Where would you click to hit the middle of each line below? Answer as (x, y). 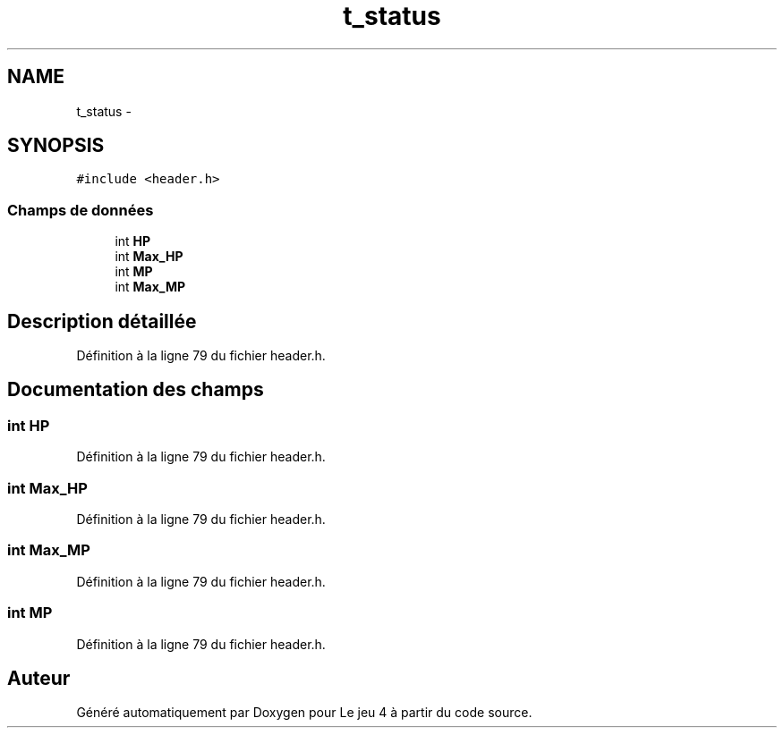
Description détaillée (102, 321)
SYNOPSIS (56, 146)
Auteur (39, 678)
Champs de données (81, 210)
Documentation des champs (136, 390)
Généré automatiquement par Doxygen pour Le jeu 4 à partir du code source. (304, 713)
